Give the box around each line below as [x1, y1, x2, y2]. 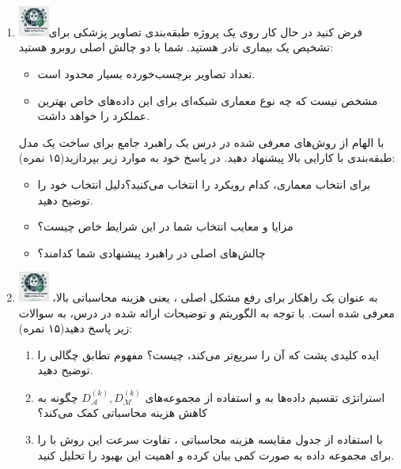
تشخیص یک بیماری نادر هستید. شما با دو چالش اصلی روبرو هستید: [18, 39, 334, 55]
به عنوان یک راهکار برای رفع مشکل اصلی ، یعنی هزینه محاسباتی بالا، [52, 289, 378, 306]
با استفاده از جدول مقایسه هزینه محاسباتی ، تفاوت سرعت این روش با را [37, 431, 383, 448]
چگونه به [37, 388, 78, 405]
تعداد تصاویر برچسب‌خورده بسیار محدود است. [37, 65, 255, 81]
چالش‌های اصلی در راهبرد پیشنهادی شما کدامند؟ [37, 244, 266, 261]
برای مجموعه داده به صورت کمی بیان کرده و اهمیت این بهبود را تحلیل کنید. [37, 446, 395, 463]
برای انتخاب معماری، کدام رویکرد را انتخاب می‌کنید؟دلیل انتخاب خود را [37, 175, 371, 192]
